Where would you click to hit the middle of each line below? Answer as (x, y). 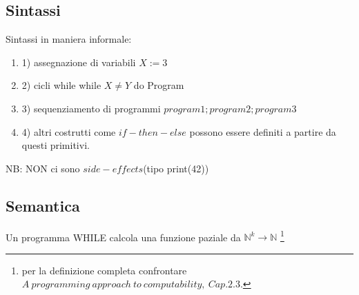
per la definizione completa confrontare (104, 270)
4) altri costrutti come (69, 131)
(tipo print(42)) (176, 168)
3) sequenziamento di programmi (91, 108)
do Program (159, 85)
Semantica (43, 205)
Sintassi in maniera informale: (69, 39)
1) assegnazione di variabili (79, 62)
